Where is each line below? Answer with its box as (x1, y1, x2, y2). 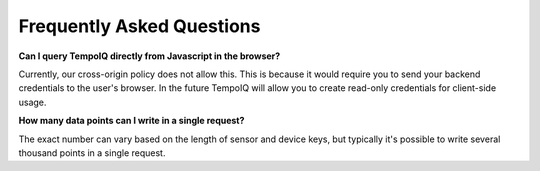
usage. (18, 96, 47, 108)
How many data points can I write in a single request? (18, 115, 245, 127)
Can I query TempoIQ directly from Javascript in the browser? (18, 50, 281, 62)
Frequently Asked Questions (18, 15, 261, 37)
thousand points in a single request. (18, 146, 166, 159)
